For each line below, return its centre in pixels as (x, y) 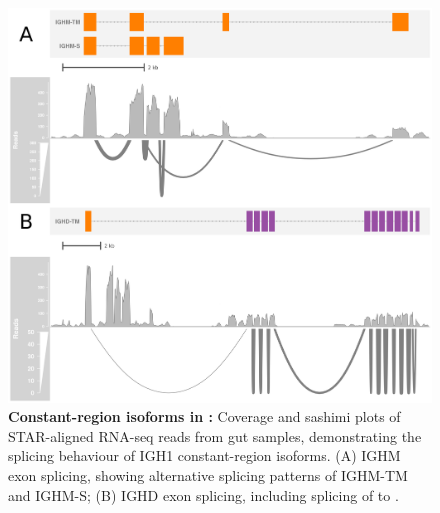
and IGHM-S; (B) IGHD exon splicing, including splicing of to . (203, 494)
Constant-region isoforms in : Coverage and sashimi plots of (204, 416)
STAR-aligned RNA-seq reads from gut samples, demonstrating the (215, 435)
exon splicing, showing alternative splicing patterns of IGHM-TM (208, 474)
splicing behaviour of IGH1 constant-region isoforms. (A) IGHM (204, 455)
